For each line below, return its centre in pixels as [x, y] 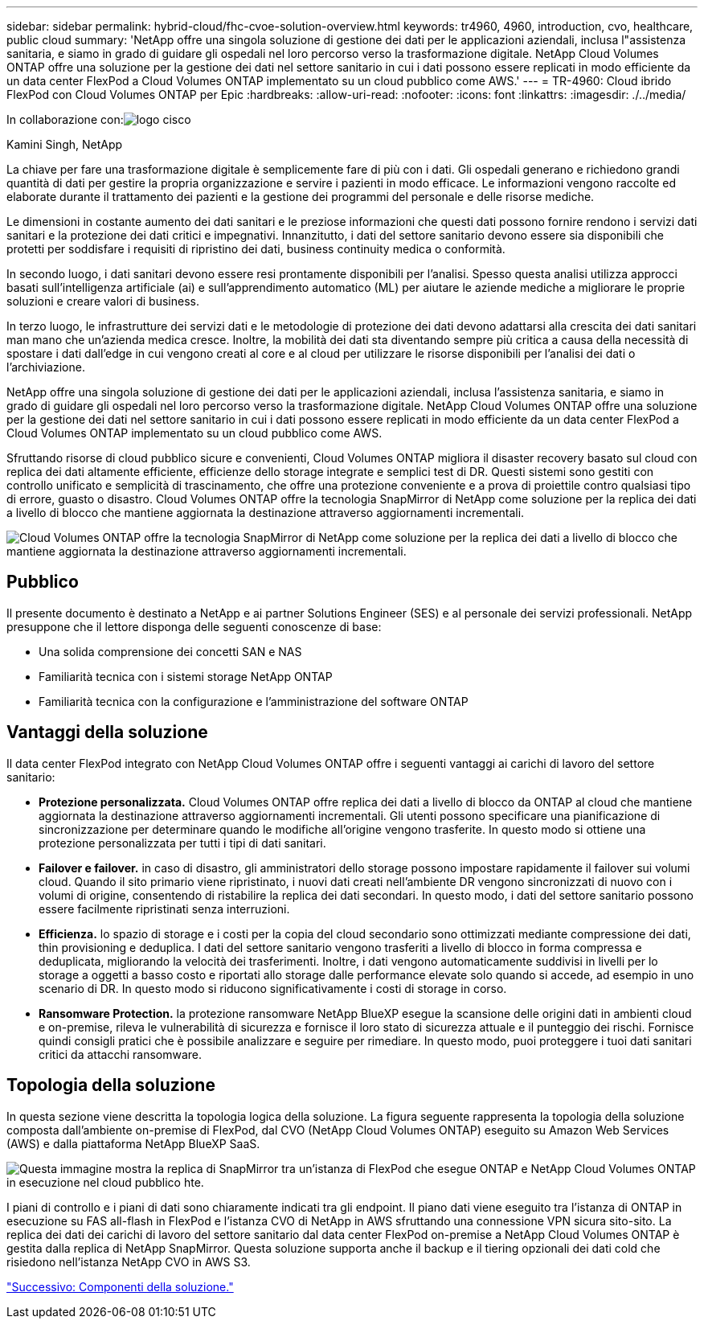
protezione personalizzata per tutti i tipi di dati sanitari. [182, 843]
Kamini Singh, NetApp [65, 144]
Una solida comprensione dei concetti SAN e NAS [170, 651]
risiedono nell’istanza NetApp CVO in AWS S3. [129, 1261]
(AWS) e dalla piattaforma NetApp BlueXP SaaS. [133, 1143]
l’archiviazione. [46, 367]
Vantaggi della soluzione [107, 732]
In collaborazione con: [65, 119]
